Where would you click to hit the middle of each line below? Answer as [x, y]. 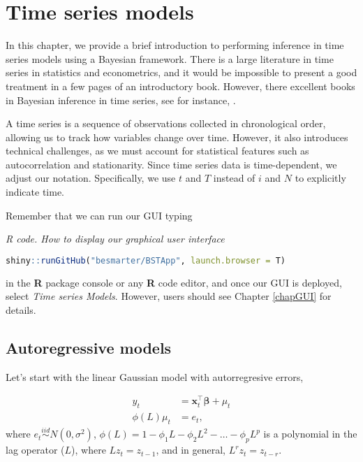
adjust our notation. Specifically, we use [91, 178]
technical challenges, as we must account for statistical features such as [157, 151]
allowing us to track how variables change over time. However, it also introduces [177, 137]
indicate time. [35, 192]
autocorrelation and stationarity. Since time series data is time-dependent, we [171, 164]
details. [21, 309]
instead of [234, 178]
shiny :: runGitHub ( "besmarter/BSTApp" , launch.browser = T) [146, 260]
